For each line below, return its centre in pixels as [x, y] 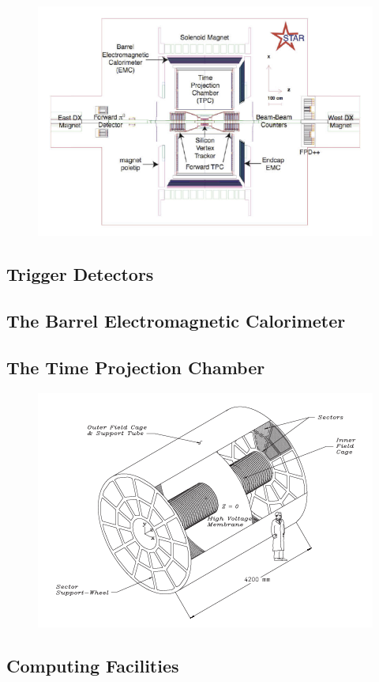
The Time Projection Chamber [136, 367]
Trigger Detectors [80, 274]
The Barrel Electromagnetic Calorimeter [176, 321]
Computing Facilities [93, 665]
